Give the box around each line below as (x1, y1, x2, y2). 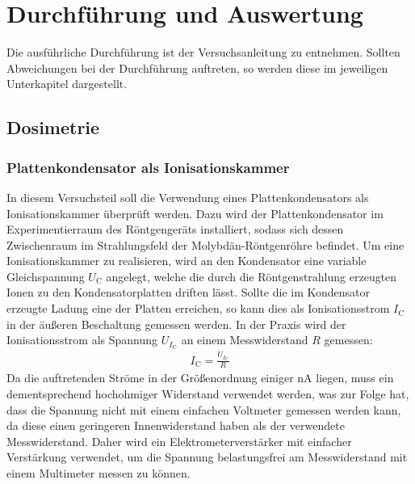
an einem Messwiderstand (181, 331, 308, 348)
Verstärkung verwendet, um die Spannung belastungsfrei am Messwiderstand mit (6, 448, 408, 465)
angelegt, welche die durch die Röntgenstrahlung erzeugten (106, 267, 397, 284)
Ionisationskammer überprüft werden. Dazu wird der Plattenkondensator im (6, 204, 384, 221)
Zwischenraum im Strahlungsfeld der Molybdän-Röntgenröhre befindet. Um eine (6, 236, 405, 253)
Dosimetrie (6, 115, 100, 140)
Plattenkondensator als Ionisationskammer (6, 157, 290, 177)
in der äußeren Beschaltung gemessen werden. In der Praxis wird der (6, 315, 346, 332)
